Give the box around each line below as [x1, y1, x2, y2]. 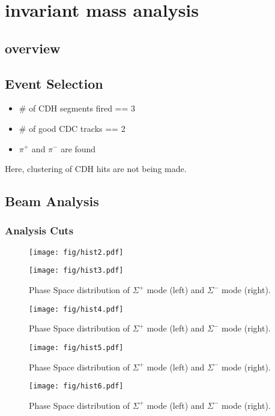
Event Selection [5, 74, 103, 92]
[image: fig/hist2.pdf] [29, 248, 124, 257]
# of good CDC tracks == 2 [19, 122, 125, 134]
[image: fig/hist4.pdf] [29, 305, 124, 313]
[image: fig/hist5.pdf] [29, 343, 124, 352]
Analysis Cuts [5, 223, 74, 238]
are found [61, 142, 96, 155]
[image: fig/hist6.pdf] [29, 382, 124, 391]
